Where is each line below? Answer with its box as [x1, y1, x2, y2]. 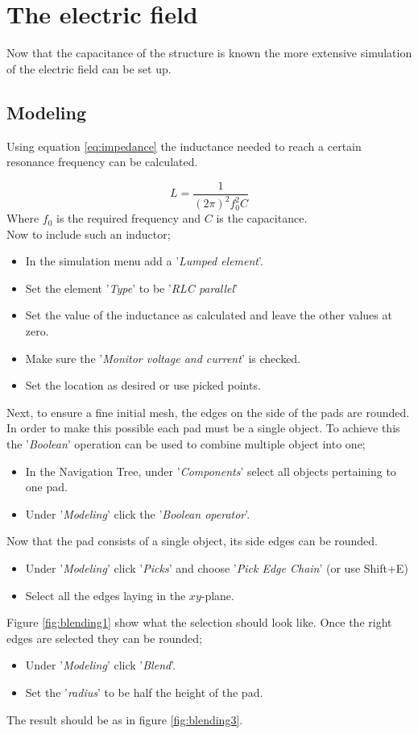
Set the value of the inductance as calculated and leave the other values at [25, 307, 392, 323]
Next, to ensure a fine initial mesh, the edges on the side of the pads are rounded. [6, 403, 410, 420]
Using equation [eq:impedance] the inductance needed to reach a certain [6, 137, 362, 154]
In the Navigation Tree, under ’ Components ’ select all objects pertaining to [25, 462, 396, 479]
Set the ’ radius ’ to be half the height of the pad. [25, 683, 263, 700]
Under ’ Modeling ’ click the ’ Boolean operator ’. [25, 505, 250, 522]
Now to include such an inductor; [6, 225, 171, 242]
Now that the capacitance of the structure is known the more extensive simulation [6, 44, 412, 61]
